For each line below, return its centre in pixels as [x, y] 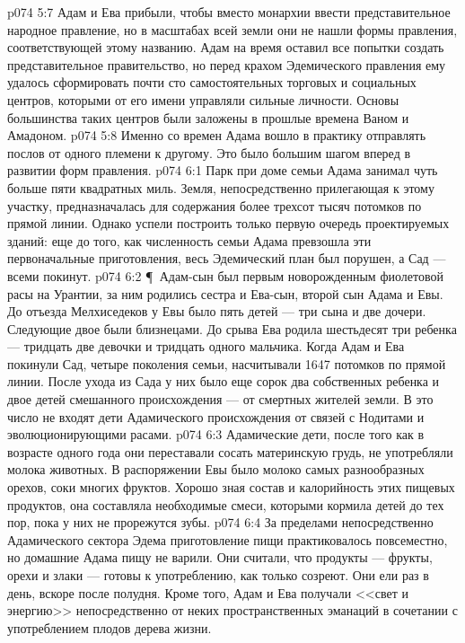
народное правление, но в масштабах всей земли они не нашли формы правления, [232, 29]
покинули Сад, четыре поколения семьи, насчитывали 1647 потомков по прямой [227, 363]
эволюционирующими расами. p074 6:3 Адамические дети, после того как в [216, 434]
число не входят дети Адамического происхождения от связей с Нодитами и [216, 416]
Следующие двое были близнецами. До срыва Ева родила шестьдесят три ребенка [232, 328]
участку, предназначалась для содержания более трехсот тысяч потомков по [215, 205]
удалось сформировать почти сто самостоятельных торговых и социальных [212, 82]
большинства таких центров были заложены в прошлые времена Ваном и [208, 117]
